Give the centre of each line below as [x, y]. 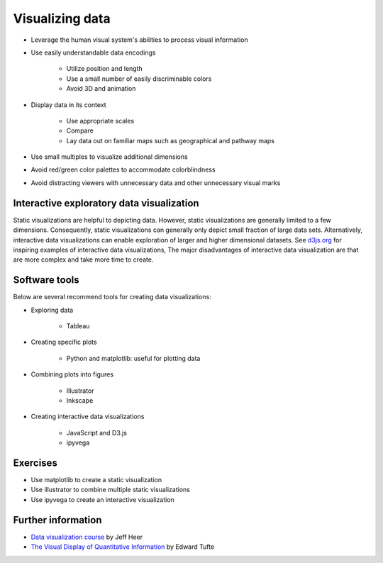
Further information [57, 520]
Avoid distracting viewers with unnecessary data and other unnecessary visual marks [156, 183]
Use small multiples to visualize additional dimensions [109, 157]
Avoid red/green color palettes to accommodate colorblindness [123, 169]
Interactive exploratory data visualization [106, 203]
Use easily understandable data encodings [93, 52]
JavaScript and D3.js [97, 433]
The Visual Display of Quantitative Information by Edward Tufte [123, 547]
